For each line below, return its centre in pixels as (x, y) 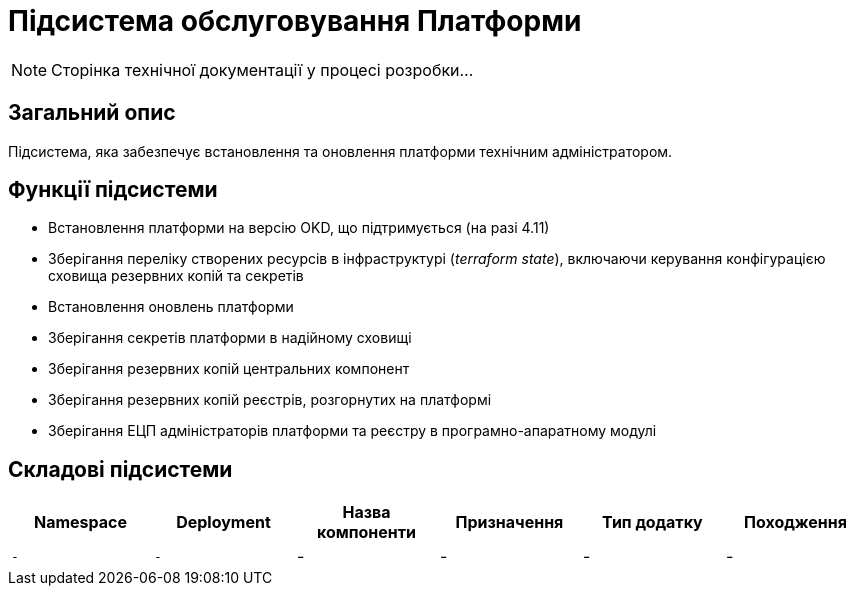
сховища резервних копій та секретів (176, 276)
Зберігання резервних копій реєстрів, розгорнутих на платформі (270, 400)
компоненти (366, 532)
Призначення (509, 522)
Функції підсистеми (113, 190)
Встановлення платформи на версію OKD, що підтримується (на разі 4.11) (299, 228)
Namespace (80, 522)
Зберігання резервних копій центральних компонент (229, 369)
